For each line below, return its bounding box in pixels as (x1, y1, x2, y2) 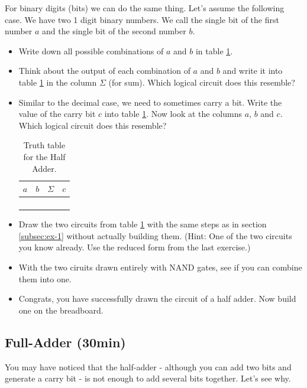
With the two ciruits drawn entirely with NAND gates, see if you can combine (18, 261, 302, 273)
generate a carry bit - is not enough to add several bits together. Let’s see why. (5, 372, 291, 384)
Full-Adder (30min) (5, 332, 126, 351)
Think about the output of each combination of (18, 64, 190, 77)
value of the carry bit (18, 107, 96, 120)
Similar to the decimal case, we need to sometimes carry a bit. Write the (18, 96, 282, 108)
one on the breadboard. (18, 304, 104, 316)
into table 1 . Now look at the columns (104, 107, 243, 120)
